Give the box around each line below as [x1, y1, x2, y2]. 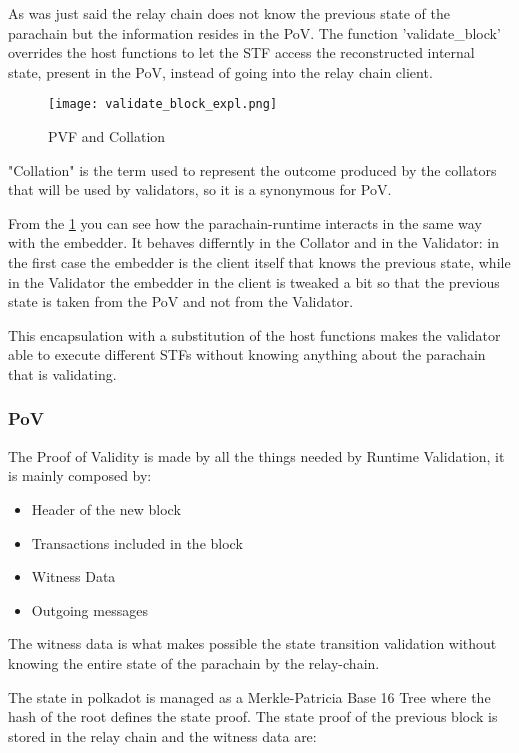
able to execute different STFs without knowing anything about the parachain [8, 344, 486, 365]
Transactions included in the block [31, 532, 243, 553]
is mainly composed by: [8, 465, 152, 486]
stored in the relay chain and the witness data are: [8, 725, 317, 746]
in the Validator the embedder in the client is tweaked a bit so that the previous [8, 271, 500, 292]
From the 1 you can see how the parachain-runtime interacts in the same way [8, 212, 482, 233]
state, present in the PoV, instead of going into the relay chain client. [8, 61, 433, 82]
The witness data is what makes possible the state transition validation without [8, 633, 497, 654]
